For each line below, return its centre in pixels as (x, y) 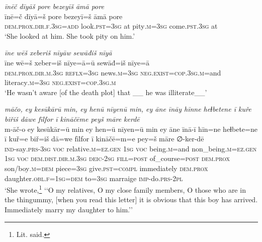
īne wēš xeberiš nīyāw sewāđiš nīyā (58, 53)
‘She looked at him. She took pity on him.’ (70, 35)
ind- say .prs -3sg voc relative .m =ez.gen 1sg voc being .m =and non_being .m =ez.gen (131, 148)
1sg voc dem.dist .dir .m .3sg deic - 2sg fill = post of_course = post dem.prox (117, 158)
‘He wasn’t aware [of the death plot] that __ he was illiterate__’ (106, 92)
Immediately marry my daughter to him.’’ (69, 209)
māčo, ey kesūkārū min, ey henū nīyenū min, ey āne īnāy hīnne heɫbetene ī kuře (128, 109)
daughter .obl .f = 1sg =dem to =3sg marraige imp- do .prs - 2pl (94, 178)
